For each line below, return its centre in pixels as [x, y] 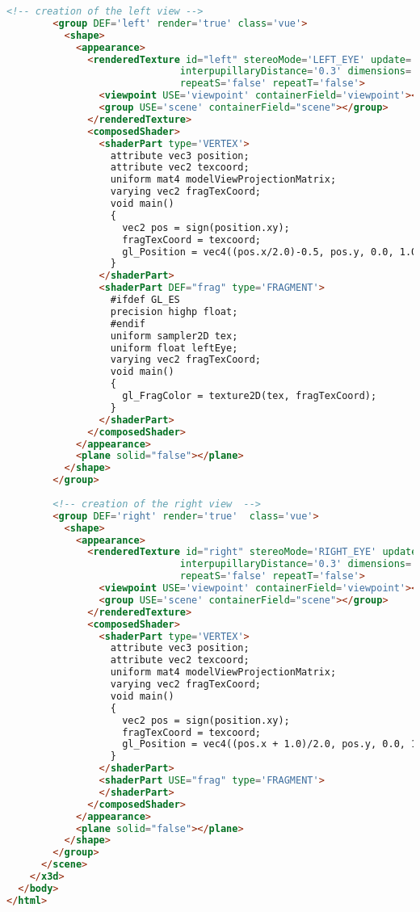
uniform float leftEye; [174, 348]
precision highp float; [174, 311]
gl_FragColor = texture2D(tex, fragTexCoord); [250, 396]
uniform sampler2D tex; [174, 336]
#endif [128, 324]
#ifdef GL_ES [145, 300]
